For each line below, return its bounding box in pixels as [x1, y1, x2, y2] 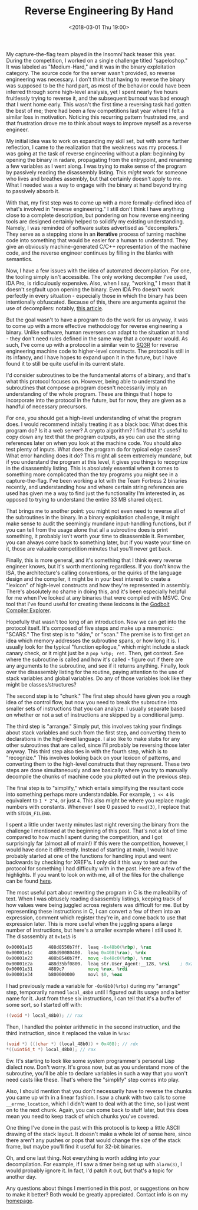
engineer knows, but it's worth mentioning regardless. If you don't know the [6, 562, 190, 570]
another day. [6, 1173, 37, 1180]
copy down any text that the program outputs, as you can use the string [6, 433, 180, 440]
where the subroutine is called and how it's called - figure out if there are [6, 656, 183, 663]
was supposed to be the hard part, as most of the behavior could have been [6, 82, 190, 89]
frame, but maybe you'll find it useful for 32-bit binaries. [6, 1143, 143, 1150]
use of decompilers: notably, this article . [6, 304, 104, 311]
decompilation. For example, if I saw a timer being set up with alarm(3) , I [6, 1160, 182, 1167]
